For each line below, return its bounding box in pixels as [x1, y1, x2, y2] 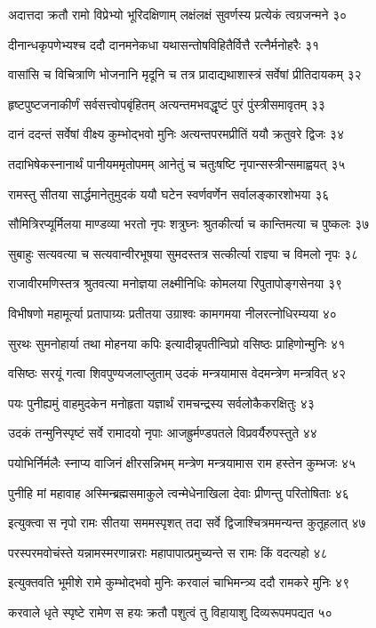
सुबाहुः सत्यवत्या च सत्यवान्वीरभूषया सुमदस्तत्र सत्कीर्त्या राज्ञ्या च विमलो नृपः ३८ [8, 244, 359, 262]
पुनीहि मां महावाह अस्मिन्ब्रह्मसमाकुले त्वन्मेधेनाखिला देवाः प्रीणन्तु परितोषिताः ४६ [8, 483, 349, 502]
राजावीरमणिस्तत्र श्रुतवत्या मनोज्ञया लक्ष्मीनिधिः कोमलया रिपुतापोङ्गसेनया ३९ [8, 274, 343, 293]
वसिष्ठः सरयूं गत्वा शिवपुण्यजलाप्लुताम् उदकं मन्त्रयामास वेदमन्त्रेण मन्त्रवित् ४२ [8, 364, 347, 382]
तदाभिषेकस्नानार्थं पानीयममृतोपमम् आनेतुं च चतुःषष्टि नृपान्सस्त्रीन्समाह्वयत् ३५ [8, 154, 346, 173]
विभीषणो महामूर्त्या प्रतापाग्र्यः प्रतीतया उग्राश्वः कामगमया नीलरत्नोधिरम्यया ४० [8, 303, 337, 322]
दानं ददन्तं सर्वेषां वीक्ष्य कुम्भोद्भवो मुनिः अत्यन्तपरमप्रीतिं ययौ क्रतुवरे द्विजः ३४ [8, 125, 344, 143]
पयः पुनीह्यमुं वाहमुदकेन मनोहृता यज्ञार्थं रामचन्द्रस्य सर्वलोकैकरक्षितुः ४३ [8, 393, 315, 412]
